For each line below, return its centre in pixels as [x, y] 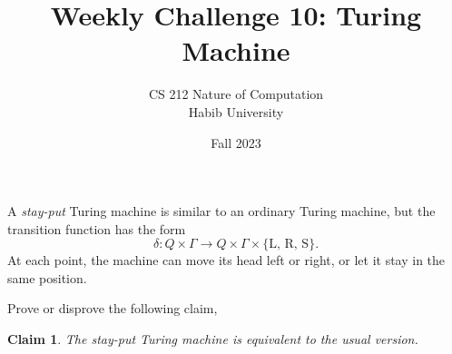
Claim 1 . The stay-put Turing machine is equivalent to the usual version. [213, 339]
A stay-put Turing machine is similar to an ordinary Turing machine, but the [221, 211]
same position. [47, 277]
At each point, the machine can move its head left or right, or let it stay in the [226, 260]
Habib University [236, 111]
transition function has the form [97, 228]
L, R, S [289, 245]
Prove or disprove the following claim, [113, 308]
